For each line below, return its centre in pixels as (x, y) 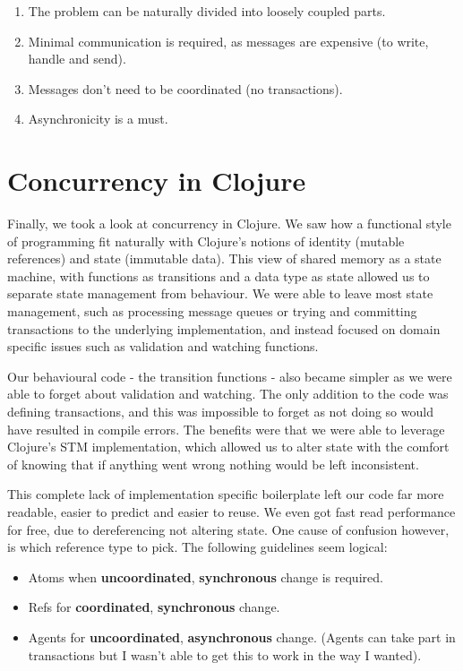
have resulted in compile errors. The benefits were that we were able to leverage (226, 429)
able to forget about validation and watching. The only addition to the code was (228, 394)
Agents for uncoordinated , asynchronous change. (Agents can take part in (242, 637)
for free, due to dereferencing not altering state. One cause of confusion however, (228, 529)
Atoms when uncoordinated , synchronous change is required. (206, 576)
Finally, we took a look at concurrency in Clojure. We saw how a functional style (229, 224)
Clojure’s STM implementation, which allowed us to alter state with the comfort (228, 447)
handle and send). (77, 59)
